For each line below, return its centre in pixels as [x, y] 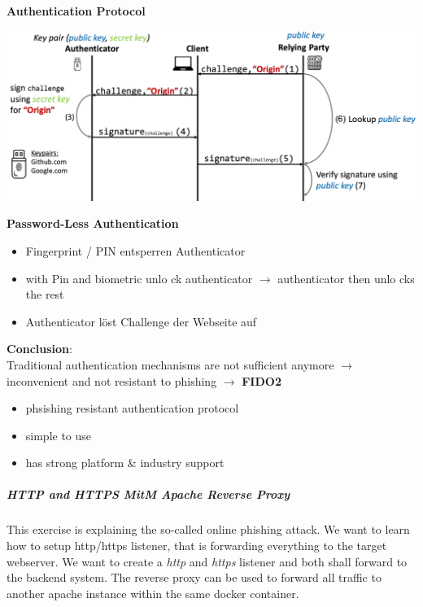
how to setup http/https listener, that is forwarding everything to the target [197, 546]
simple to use [59, 435]
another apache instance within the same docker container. [153, 593]
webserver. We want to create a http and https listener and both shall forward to [207, 561]
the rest [45, 294]
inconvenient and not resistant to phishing [112, 380]
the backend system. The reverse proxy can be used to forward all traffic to [194, 577]
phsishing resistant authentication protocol [132, 408]
